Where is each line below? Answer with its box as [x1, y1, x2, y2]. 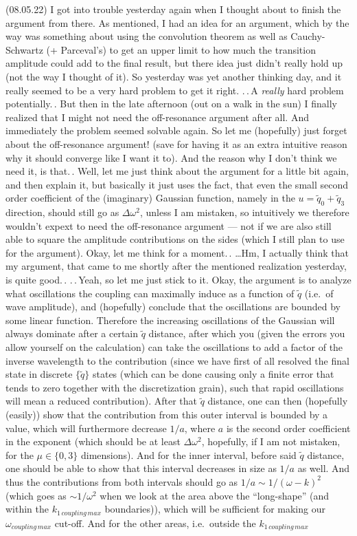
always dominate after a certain [5, 326, 139, 341]
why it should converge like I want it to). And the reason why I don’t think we [5, 150, 337, 164]
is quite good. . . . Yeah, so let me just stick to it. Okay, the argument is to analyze [5, 272, 352, 287]
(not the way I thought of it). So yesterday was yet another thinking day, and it [5, 69, 342, 83]
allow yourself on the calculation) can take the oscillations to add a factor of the [5, 340, 343, 354]
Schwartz [5, 42, 43, 56]
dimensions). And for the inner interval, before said [80, 447, 297, 462]
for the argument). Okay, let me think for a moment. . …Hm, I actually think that [5, 245, 349, 259]
